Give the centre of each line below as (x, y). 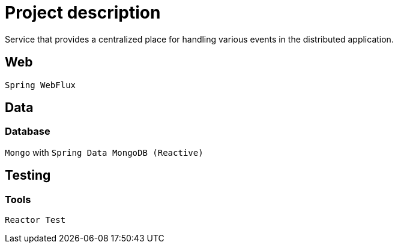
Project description (83, 13)
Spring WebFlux (41, 85)
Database (28, 131)
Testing (28, 176)
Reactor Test (35, 220)
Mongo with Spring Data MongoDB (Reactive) (104, 152)
